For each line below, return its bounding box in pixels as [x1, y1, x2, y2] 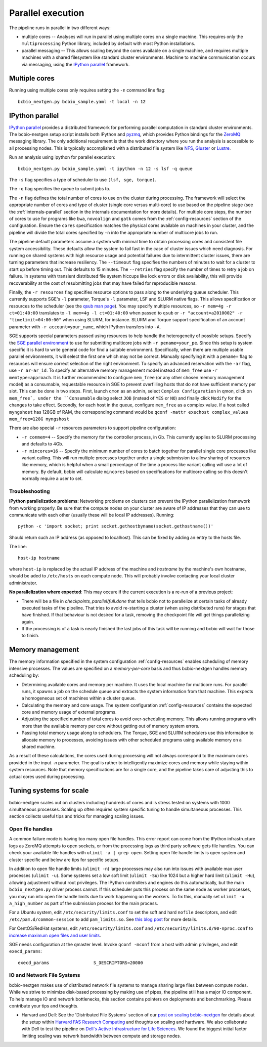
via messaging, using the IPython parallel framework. [21, 61, 130, 67]
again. [21, 618, 35, 625]
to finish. [21, 633, 40, 639]
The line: [9, 544, 27, 550]
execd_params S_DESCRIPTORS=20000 [18, 960, 143, 965]
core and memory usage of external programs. [21, 709, 117, 715]
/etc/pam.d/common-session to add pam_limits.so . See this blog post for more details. [9, 916, 198, 922]
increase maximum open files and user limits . [9, 932, 101, 938]
